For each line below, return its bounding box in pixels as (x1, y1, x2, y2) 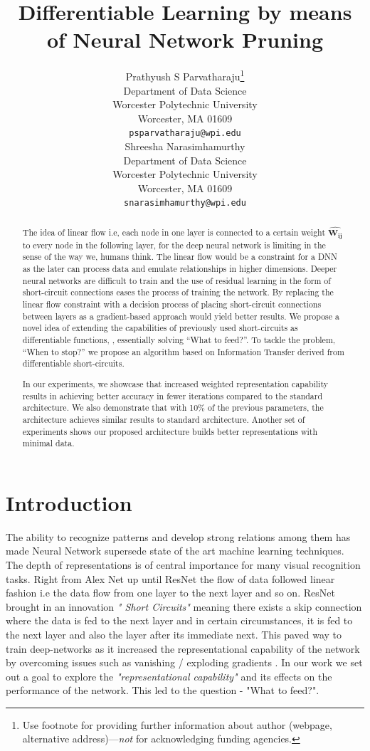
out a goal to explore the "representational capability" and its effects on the (6, 668, 332, 683)
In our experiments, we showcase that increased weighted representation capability (22, 377, 328, 389)
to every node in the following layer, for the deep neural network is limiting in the (22, 238, 326, 251)
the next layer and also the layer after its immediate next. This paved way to (6, 626, 342, 641)
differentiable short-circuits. (22, 357, 125, 369)
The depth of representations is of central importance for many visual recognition (6, 557, 361, 572)
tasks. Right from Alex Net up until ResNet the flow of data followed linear (6, 571, 335, 586)
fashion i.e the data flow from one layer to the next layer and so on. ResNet (6, 585, 335, 600)
